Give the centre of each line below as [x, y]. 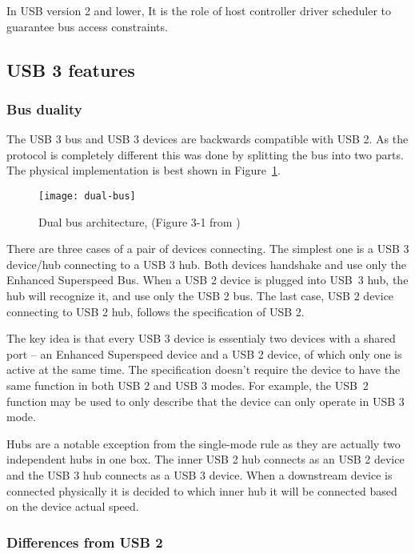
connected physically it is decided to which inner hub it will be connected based [202, 490]
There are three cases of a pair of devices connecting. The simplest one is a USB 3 [208, 249]
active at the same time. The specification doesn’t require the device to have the [204, 369]
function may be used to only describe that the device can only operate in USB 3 [206, 401]
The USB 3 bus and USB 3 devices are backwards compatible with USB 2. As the [207, 139]
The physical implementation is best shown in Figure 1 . [144, 170]
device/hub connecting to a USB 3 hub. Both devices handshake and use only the [206, 264]
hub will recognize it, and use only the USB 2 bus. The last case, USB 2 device [200, 295]
